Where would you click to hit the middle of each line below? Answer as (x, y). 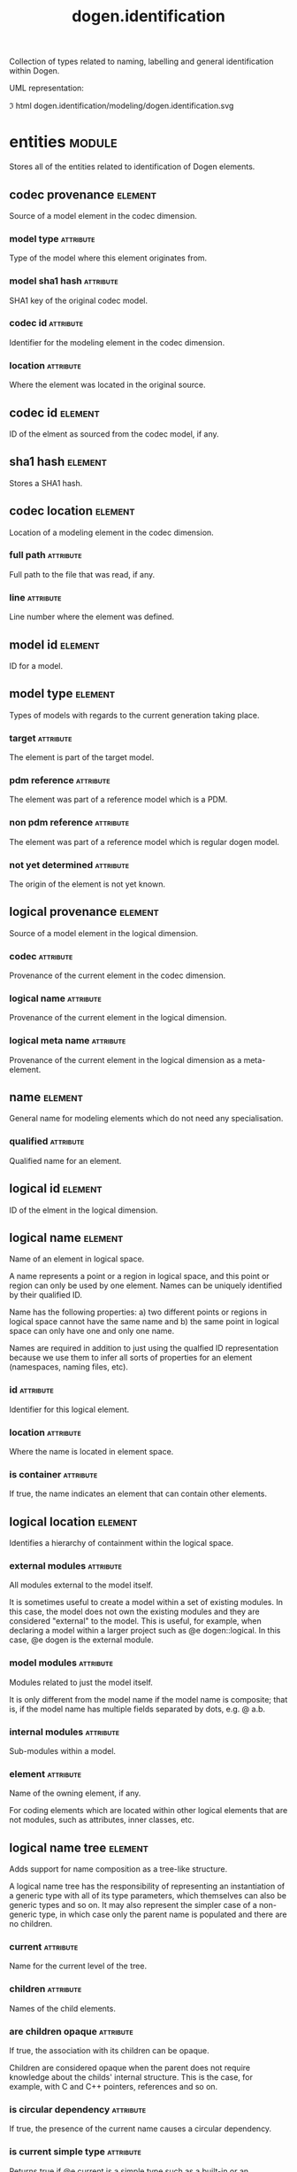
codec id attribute (46, 323)
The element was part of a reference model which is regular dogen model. (145, 842)
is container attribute (53, 1474)
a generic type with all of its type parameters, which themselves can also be (148, 1896)
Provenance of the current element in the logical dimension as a (126, 1059)
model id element (54, 644)
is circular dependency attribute (78, 2109)
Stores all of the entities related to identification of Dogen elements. (132, 167)
